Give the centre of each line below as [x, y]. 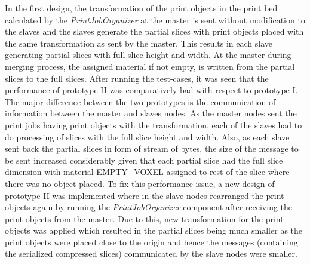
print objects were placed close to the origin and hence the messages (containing [151, 242]
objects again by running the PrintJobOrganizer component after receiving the [149, 207]
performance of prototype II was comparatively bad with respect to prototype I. [151, 90]
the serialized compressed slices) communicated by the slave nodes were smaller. [151, 254]
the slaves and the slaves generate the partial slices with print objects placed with [154, 31]
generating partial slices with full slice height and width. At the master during [148, 55]
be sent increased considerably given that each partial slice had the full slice [144, 160]
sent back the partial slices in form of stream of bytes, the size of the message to [152, 148]
